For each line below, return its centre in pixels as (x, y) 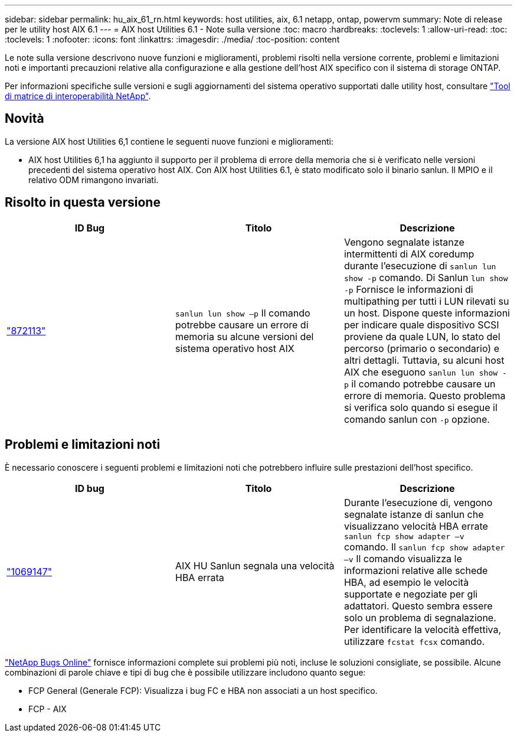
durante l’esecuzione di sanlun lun (420, 265)
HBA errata (199, 578)
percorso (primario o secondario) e (421, 348)
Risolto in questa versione (83, 203)
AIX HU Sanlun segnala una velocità (255, 566)
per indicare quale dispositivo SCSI (421, 325)
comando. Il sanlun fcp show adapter (424, 547)
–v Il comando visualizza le (403, 558)
